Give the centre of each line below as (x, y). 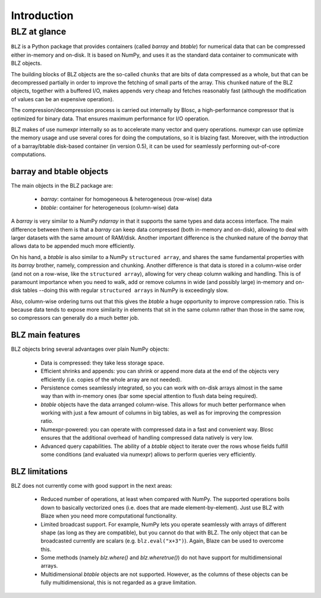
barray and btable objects (60, 171)
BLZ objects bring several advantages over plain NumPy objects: (90, 349)
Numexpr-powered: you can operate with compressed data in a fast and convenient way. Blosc (157, 429)
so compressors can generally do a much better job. (75, 318)
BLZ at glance (39, 32)
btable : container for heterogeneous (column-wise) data (110, 207)
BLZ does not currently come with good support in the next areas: (92, 485)
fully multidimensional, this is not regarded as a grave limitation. (119, 583)
